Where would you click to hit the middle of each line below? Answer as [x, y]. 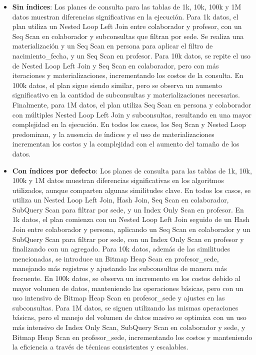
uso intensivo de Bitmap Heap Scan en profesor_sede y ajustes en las [118, 298]
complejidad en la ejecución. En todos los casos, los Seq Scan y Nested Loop [129, 124]
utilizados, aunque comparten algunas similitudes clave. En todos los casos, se [131, 190]
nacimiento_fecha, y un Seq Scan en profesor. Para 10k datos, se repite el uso [131, 55]
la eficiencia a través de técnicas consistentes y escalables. [100, 347]
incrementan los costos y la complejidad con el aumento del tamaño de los [126, 144]
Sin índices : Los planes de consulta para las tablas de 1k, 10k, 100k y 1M [127, 6]
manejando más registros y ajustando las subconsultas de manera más [119, 268]
